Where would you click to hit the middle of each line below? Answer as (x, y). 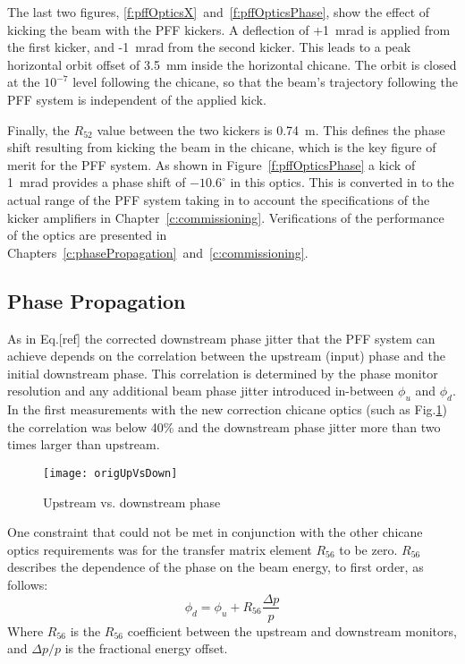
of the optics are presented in (87, 235)
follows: (28, 584)
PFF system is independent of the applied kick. (137, 99)
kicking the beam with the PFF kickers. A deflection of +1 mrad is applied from (229, 29)
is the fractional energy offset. (146, 648)
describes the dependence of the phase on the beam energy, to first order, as (216, 567)
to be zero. (368, 549)
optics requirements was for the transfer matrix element (160, 549)
